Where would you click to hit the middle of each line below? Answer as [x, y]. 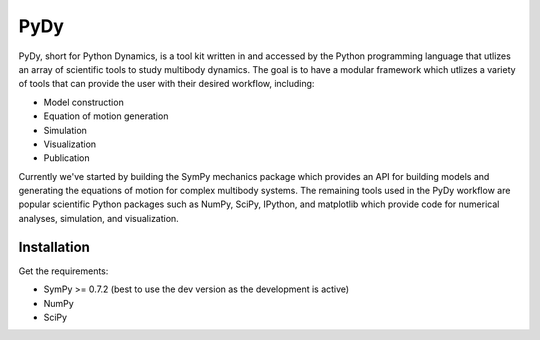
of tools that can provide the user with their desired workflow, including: [166, 84]
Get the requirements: [63, 271]
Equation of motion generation [106, 116]
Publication [66, 158]
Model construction [83, 102]
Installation [54, 246]
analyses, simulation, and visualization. [98, 218]
